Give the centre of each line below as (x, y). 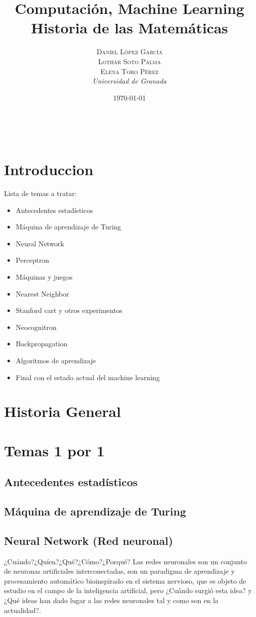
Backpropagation (42, 344)
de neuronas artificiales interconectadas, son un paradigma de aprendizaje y (120, 571)
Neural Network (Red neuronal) (89, 540)
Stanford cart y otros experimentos (69, 310)
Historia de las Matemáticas (129, 28)
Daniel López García (129, 51)
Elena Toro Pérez (129, 71)
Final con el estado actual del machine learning (88, 377)
